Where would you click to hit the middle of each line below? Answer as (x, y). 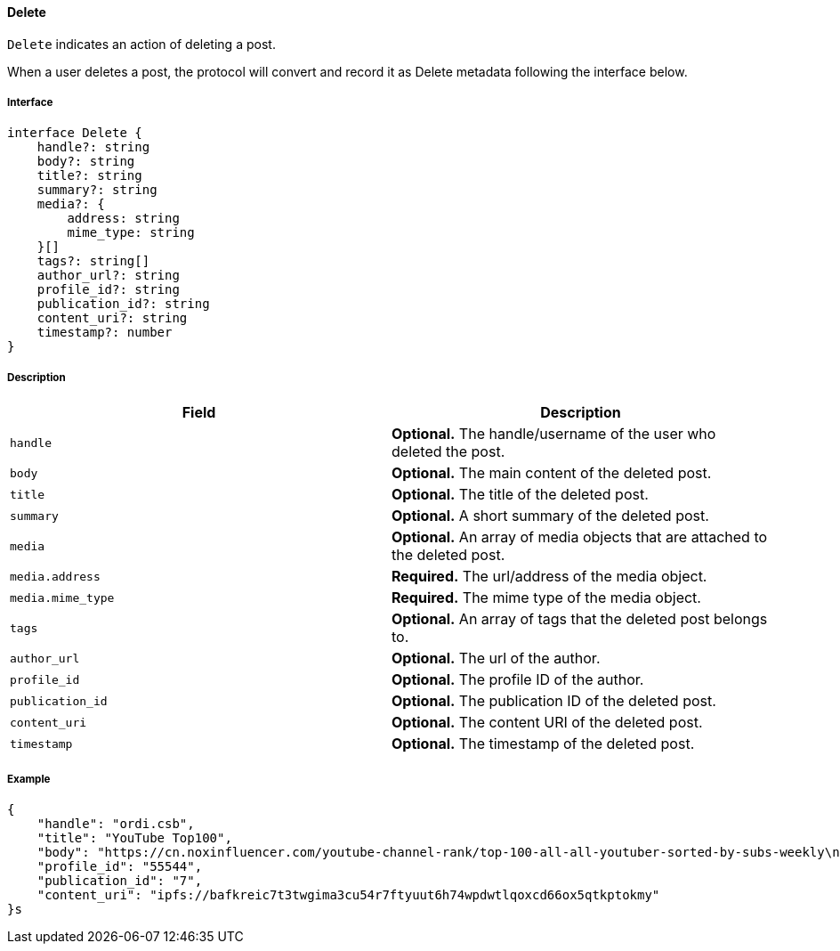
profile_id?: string (108, 290)
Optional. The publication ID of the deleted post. (554, 701)
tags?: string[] (93, 261)
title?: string (89, 176)
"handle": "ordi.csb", (116, 823)
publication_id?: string (123, 304)
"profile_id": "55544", (120, 866)
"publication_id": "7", (120, 880)
